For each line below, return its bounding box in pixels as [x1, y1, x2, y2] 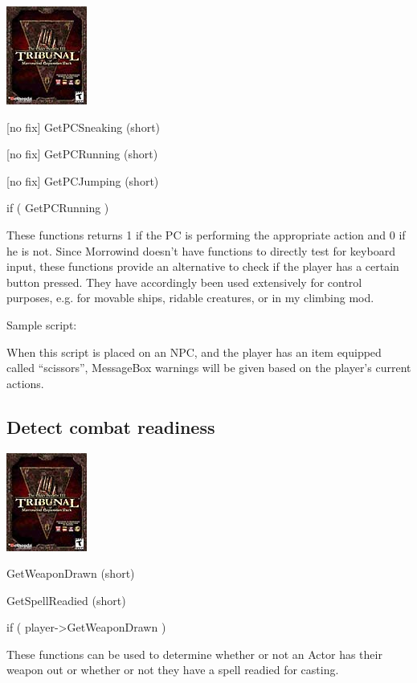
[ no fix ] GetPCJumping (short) [6, 172, 159, 189]
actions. [6, 374, 44, 391]
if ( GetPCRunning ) [6, 199, 109, 216]
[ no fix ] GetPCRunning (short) [6, 145, 158, 162]
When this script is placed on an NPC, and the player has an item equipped [6, 343, 382, 360]
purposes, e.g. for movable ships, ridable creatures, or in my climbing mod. [6, 289, 374, 306]
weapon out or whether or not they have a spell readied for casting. [6, 661, 339, 678]
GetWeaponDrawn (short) [6, 565, 135, 582]
